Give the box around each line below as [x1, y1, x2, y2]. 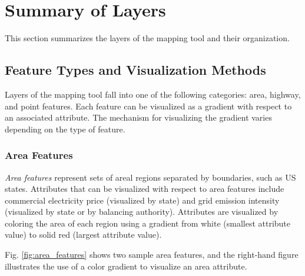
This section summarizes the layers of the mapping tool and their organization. [5, 32, 290, 44]
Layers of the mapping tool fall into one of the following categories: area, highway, [5, 88, 301, 100]
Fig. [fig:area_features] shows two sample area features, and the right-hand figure [5, 248, 299, 261]
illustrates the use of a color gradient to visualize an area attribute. [5, 260, 247, 272]
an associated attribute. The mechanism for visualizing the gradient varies [5, 111, 272, 124]
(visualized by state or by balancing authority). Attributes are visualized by [5, 205, 279, 218]
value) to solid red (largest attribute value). [5, 228, 162, 241]
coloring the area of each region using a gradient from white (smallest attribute [5, 217, 291, 229]
